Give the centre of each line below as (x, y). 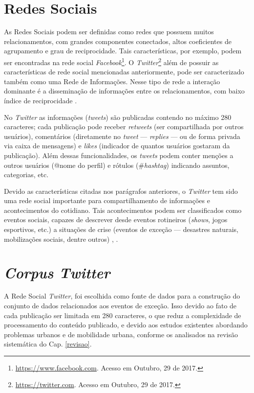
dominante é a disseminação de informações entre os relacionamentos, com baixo (124, 91)
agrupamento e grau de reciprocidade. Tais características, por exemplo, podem (123, 51)
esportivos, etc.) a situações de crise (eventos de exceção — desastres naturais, (121, 229)
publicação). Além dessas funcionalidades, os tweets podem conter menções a (119, 155)
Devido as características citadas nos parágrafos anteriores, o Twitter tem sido (121, 191)
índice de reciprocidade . (41, 100)
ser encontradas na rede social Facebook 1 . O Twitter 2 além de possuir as (111, 61)
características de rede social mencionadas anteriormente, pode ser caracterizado (124, 72)
